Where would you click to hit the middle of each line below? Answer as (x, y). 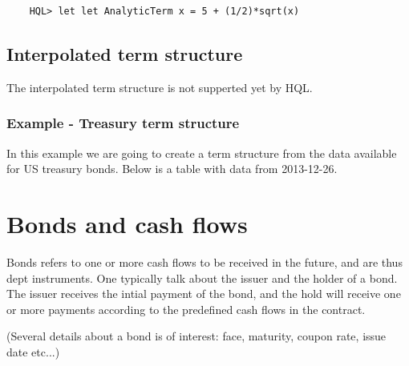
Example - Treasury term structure (123, 123)
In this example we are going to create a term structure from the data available (202, 153)
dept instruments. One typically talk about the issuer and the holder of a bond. (202, 278)
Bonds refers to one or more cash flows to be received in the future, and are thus (204, 261)
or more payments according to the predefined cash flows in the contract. (186, 309)
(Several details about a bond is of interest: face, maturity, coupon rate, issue (196, 336)
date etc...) (33, 351)
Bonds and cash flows (127, 223)
